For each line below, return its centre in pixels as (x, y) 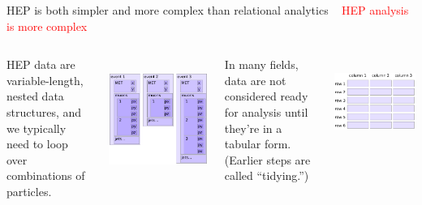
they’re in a (253, 128)
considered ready (266, 96)
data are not (255, 80)
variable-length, (45, 80)
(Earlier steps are (267, 159)
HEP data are (41, 64)
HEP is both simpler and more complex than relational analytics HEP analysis (208, 10)
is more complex (47, 26)
